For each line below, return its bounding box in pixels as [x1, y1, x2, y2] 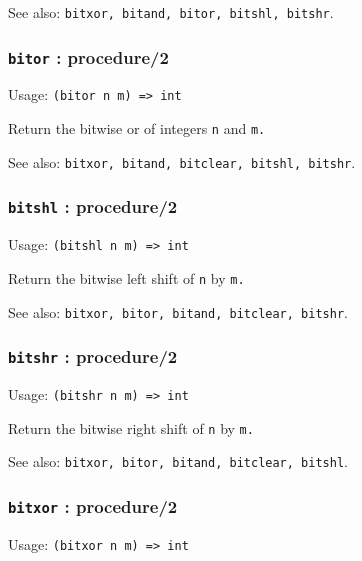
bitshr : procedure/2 [8, 344, 178, 369]
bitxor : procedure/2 [8, 493, 178, 518]
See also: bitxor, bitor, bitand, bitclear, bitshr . [8, 301, 348, 322]
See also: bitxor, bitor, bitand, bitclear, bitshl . [8, 451, 348, 472]
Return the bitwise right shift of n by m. [8, 417, 254, 438]
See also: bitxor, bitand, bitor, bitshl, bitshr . [8, 2, 334, 22]
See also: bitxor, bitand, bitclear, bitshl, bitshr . [8, 151, 356, 172]
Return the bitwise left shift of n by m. [8, 267, 245, 288]
